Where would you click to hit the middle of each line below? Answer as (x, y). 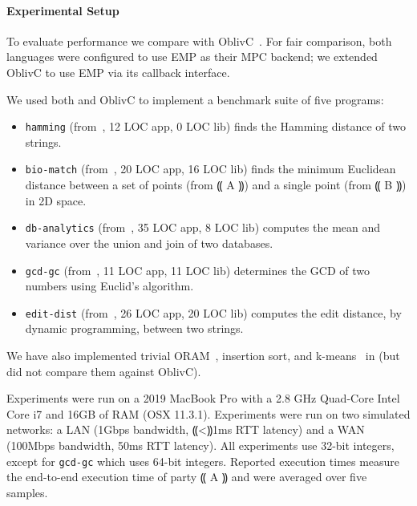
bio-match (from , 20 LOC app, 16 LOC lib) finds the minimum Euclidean (211, 169)
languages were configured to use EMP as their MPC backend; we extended (192, 57)
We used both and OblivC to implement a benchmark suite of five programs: (195, 99)
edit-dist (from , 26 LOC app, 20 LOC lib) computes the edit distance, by (213, 312)
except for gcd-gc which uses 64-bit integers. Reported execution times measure (203, 461)
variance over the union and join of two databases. (149, 243)
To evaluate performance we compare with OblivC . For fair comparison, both (199, 40)
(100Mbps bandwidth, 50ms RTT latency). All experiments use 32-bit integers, (200, 445)
